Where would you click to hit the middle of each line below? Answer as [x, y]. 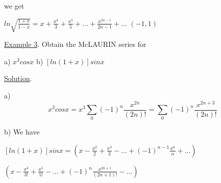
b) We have [22, 132]
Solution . [18, 78]
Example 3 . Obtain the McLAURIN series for [75, 44]
